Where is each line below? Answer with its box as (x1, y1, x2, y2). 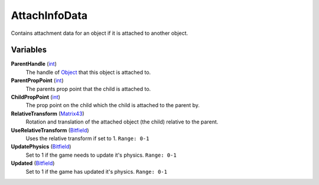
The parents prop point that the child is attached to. (25, 85, 151, 92)
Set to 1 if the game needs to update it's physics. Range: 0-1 (25, 151, 177, 158)
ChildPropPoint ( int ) (11, 93, 60, 100)
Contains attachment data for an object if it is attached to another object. (11, 30, 188, 37)
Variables (11, 45, 47, 55)
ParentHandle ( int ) (11, 60, 57, 67)
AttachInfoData (11, 9, 88, 22)
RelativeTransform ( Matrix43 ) (11, 110, 85, 117)
